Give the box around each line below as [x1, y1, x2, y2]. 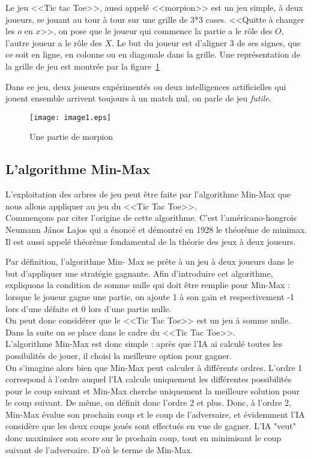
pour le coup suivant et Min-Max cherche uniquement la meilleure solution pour [5, 384, 300, 397]
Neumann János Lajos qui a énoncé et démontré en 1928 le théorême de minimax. [5, 223, 307, 235]
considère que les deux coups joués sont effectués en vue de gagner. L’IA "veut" [5, 420, 297, 432]
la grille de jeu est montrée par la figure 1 [5, 59, 160, 72]
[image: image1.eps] [29, 113, 112, 122]
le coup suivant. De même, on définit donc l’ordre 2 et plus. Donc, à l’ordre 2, [5, 396, 291, 409]
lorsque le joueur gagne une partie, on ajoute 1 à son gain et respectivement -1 [5, 290, 295, 303]
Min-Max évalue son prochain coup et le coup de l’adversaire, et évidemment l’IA [5, 408, 305, 420]
